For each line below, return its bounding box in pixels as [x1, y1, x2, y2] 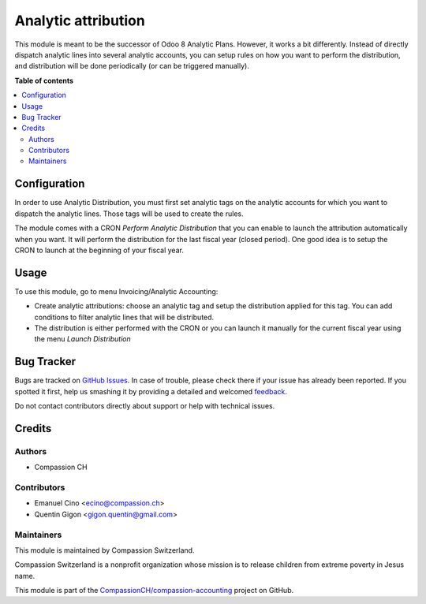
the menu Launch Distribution [34, 334, 131, 344]
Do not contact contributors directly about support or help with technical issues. [14, 401, 275, 411]
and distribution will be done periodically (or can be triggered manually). [14, 62, 250, 71]
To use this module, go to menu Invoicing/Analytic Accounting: [14, 286, 219, 296]
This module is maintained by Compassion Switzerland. [14, 545, 195, 555]
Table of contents [14, 76, 74, 85]
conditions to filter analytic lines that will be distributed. [34, 312, 215, 322]
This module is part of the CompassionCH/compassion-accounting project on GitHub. [14, 586, 294, 595]
